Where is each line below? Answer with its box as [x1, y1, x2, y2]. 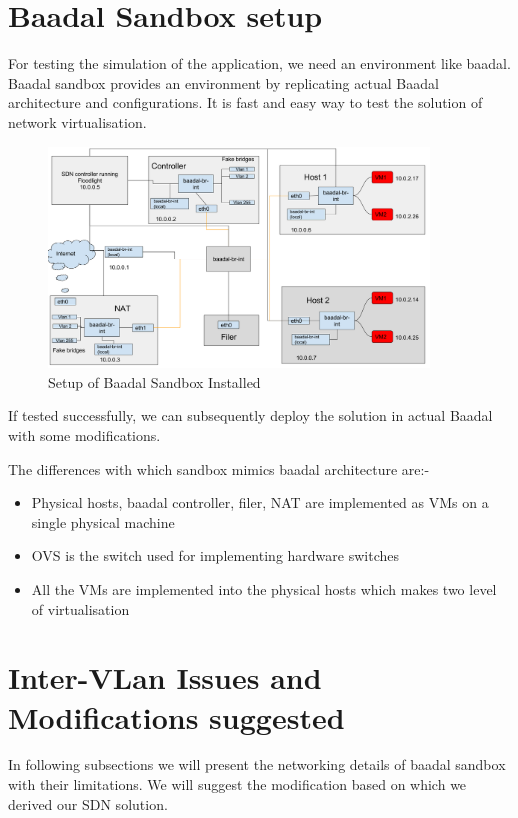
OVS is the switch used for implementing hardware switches [31, 545, 399, 566]
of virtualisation [31, 598, 130, 619]
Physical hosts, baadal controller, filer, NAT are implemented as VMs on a [31, 492, 489, 513]
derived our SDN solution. [8, 793, 168, 814]
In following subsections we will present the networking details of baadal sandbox [8, 754, 506, 775]
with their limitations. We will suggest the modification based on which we [8, 774, 467, 795]
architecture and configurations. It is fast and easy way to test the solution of [8, 92, 483, 113]
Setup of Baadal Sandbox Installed [48, 371, 261, 392]
